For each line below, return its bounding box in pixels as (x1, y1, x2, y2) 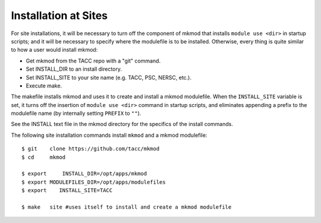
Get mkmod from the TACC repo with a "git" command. (26, 57, 160, 64)
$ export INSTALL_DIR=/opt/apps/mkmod (21, 170, 147, 177)
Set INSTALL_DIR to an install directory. (26, 65, 122, 73)
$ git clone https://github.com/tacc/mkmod (21, 146, 160, 152)
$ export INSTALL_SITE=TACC (21, 187, 113, 194)
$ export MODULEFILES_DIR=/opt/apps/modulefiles (21, 178, 166, 186)
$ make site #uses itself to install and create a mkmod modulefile (21, 203, 232, 211)
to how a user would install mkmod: (11, 46, 98, 54)
